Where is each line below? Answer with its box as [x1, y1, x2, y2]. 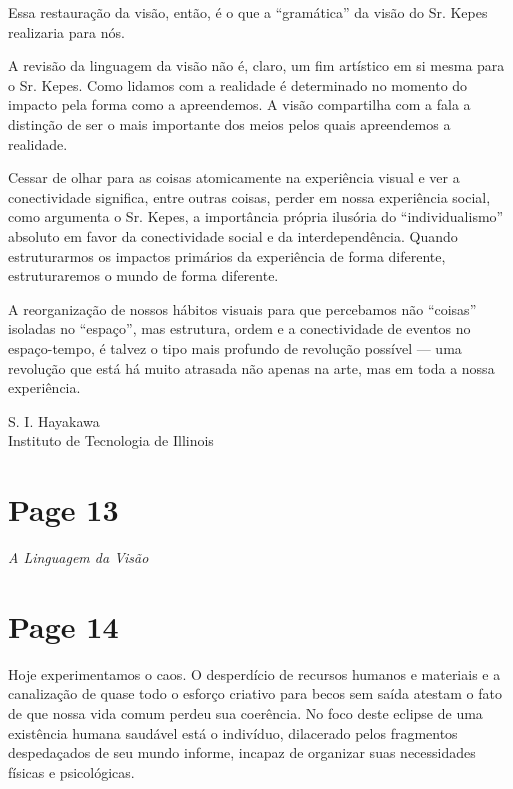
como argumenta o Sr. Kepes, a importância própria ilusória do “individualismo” [8, 206, 504, 227]
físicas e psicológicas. [8, 761, 135, 782]
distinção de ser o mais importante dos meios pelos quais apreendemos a [8, 113, 451, 134]
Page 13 [8, 489, 119, 530]
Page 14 [8, 605, 119, 646]
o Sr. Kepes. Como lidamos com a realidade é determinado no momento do [8, 74, 468, 95]
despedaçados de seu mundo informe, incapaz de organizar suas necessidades [8, 742, 476, 763]
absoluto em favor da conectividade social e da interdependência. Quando [8, 225, 458, 246]
